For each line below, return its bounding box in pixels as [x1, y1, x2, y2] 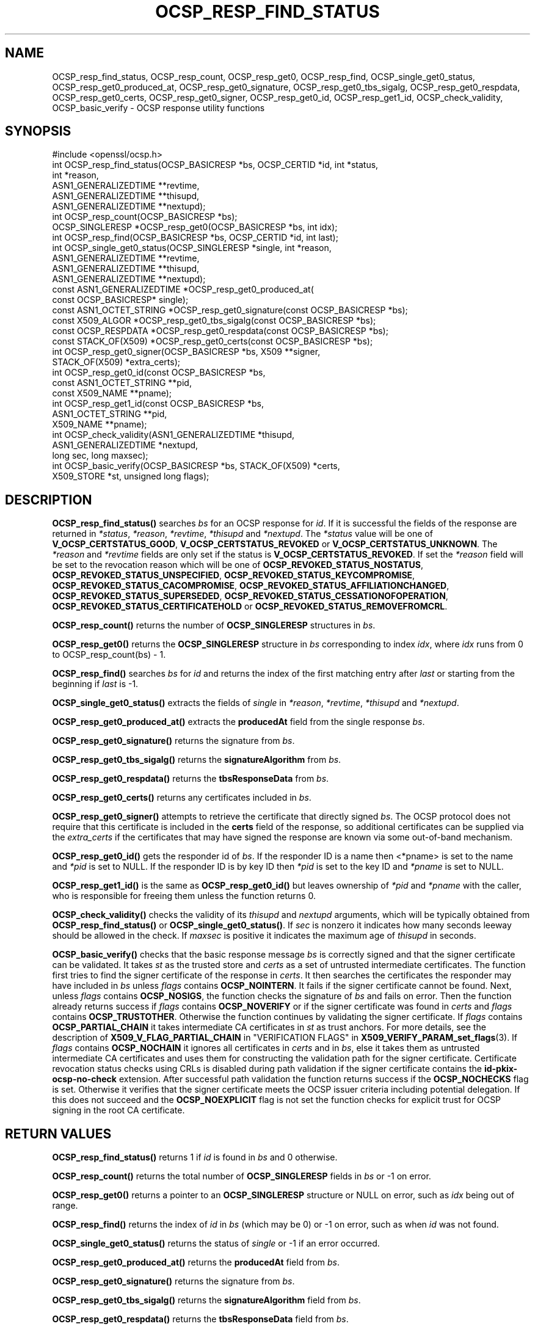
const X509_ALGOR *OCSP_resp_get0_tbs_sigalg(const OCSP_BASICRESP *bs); [52, 315, 376, 326]
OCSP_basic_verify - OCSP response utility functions [52, 102, 265, 113]
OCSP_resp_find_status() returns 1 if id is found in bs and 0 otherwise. [52, 1152, 338, 1163]
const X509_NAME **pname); [52, 388, 172, 399]
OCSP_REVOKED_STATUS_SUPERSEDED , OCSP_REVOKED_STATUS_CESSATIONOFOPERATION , [52, 591, 448, 602]
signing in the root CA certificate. [52, 1105, 185, 1116]
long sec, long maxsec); [52, 450, 148, 461]
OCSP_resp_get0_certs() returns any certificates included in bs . [52, 792, 311, 803]
